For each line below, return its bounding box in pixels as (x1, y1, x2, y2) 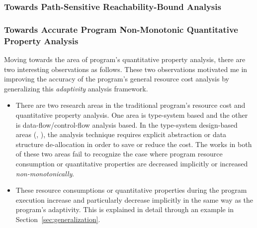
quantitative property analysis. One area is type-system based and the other (15, 109, 248, 120)
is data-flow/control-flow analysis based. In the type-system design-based (15, 119, 238, 130)
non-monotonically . (15, 168, 75, 178)
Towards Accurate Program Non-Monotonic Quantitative (4, 23, 238, 35)
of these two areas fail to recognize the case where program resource (15, 149, 223, 159)
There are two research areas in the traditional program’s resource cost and (15, 100, 246, 110)
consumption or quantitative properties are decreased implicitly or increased (15, 158, 248, 168)
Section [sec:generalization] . (15, 214, 100, 224)
